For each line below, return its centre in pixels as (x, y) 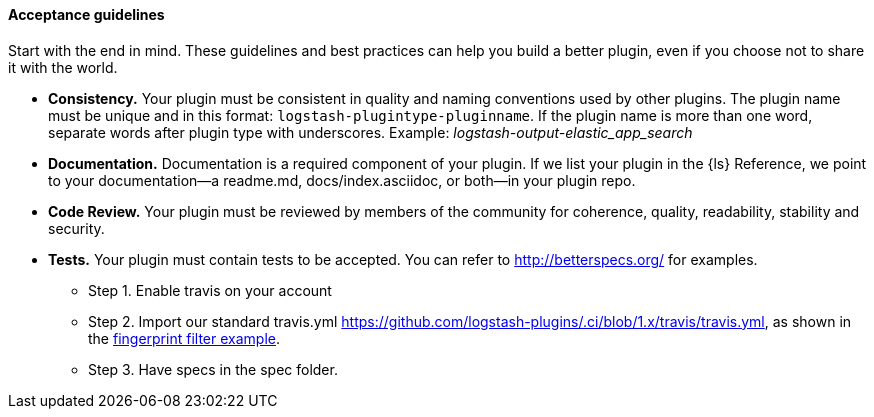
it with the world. (63, 67)
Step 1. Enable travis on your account (210, 290)
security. (76, 228)
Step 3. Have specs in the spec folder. (213, 369)
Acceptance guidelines (86, 14)
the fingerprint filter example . (184, 338)
